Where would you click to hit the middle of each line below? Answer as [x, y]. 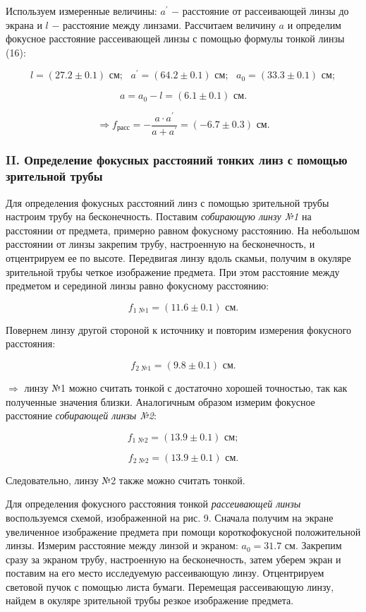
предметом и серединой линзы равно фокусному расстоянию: [138, 286]
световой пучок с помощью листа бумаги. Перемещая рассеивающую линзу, [170, 586]
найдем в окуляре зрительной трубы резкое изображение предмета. [150, 600]
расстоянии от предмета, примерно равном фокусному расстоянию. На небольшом [183, 230]
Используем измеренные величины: [81, 11]
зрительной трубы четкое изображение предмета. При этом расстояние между [173, 271]
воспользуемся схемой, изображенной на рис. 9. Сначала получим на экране [170, 517]
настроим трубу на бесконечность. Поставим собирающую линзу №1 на [159, 216]
